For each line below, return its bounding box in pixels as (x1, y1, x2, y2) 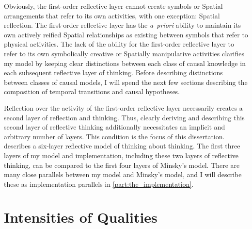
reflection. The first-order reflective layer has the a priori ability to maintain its (4, 20, 241, 30)
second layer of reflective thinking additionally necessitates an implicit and (4, 122, 225, 132)
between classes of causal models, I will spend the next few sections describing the (4, 77, 248, 87)
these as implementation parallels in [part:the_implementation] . (4, 179, 194, 189)
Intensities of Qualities (4, 207, 157, 227)
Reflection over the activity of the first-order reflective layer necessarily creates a (4, 102, 243, 113)
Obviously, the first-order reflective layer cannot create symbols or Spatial (4, 1, 223, 11)
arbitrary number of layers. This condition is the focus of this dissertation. (4, 131, 225, 141)
